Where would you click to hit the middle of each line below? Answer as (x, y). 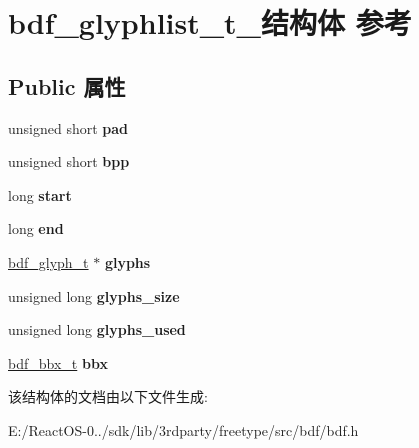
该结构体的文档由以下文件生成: (108, 396)
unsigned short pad (68, 127)
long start (40, 194)
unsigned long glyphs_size (94, 295)
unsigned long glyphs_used (97, 329)
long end (36, 228)
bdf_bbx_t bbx (58, 362)
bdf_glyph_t (48, 261)
